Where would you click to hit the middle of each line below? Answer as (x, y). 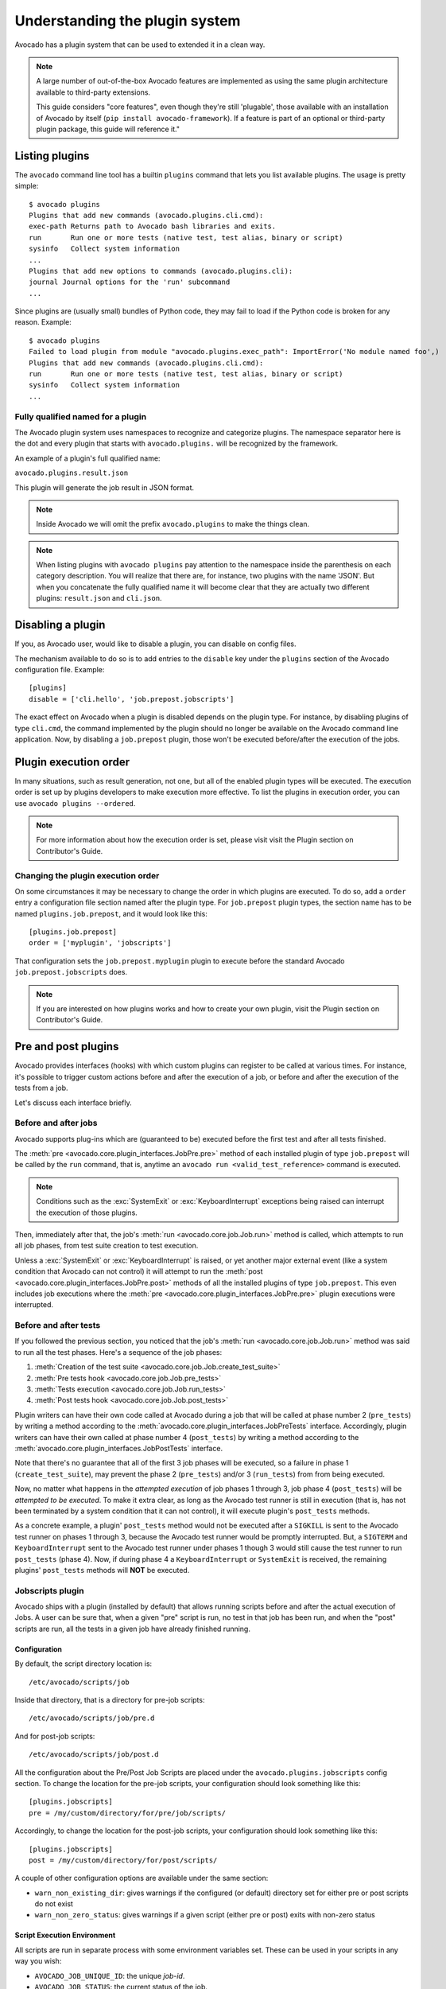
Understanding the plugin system (128, 21)
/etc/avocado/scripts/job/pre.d (92, 1718)
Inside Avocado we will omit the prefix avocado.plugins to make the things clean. (173, 524)
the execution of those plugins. (87, 1212)
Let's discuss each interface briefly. (74, 1103)
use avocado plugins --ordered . (75, 803)
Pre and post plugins (67, 1047)
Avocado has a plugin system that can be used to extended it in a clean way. (140, 45)
